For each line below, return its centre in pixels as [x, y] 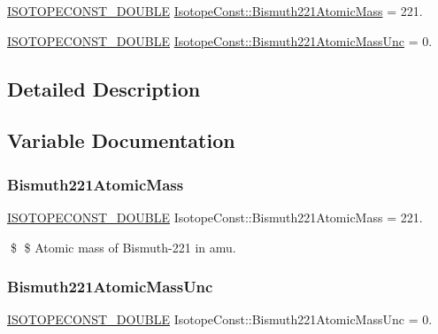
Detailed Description [104, 88]
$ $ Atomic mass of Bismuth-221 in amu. [123, 247]
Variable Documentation [121, 140]
